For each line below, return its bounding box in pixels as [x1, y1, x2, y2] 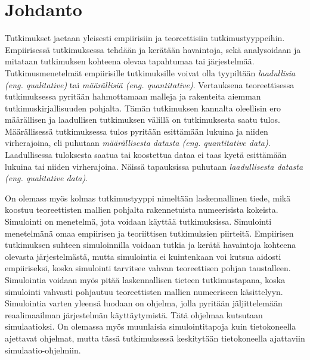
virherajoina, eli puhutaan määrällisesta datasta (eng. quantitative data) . [5, 136, 271, 149]
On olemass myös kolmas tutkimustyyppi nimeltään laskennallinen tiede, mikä [5, 191, 291, 204]
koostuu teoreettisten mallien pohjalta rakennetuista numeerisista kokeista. [5, 203, 278, 216]
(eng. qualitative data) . [5, 172, 88, 184]
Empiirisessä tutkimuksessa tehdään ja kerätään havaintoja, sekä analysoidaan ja [5, 43, 301, 55]
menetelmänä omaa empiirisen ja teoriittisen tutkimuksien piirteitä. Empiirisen [5, 226, 294, 239]
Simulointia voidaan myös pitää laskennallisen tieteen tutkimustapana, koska [5, 274, 286, 285]
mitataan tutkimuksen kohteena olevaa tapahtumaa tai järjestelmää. [5, 55, 255, 67]
